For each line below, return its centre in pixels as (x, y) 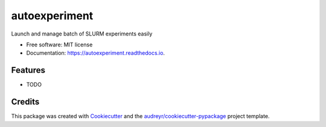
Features (28, 70)
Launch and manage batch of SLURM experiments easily (82, 34)
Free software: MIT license (59, 45)
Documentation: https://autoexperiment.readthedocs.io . (96, 53)
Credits (25, 102)
